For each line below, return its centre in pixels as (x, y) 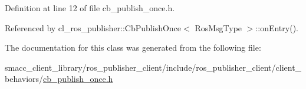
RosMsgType (218, 27)
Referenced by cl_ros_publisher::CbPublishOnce (93, 27)
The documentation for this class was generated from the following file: (133, 47)
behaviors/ (24, 79)
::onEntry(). (277, 27)
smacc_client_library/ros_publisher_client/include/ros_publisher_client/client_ (153, 67)
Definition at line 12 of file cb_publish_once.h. (90, 8)
